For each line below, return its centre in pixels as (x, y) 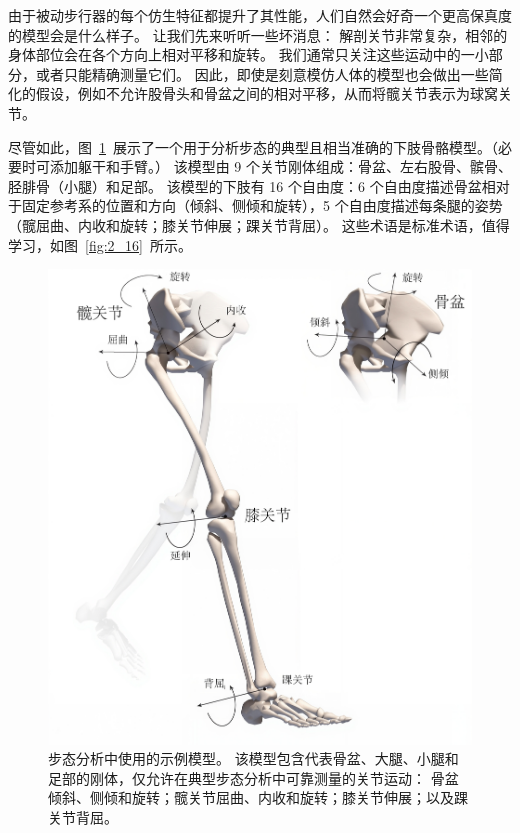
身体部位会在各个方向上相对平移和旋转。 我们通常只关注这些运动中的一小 (248, 54)
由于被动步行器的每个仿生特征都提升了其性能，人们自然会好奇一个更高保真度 (260, 15)
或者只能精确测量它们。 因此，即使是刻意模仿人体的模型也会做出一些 (262, 73)
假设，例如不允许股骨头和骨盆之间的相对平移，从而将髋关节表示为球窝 (266, 93)
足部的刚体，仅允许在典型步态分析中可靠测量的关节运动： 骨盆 (253, 777)
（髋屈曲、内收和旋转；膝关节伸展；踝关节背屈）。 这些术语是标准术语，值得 (259, 224)
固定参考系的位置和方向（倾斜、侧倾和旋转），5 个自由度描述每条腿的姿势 (262, 205)
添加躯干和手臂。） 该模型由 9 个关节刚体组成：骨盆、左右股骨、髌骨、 (280, 166)
